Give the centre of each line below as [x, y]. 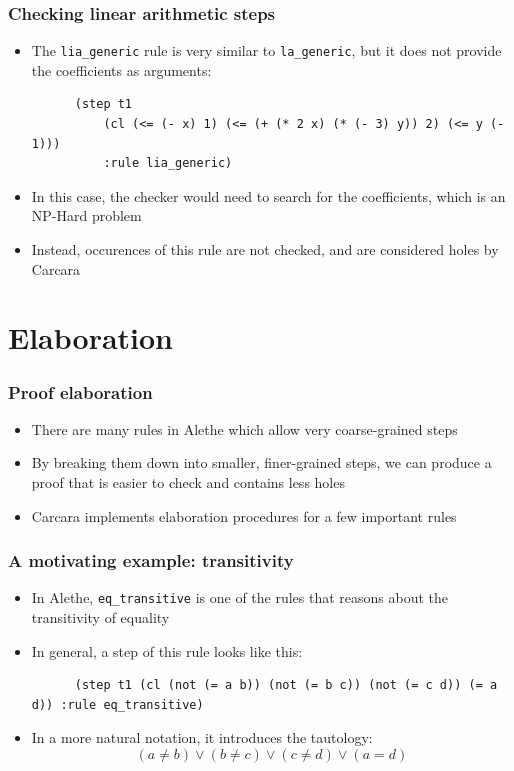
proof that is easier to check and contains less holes [188, 482]
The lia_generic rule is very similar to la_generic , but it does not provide [266, 50]
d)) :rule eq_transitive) [117, 704]
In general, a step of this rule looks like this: [167, 650]
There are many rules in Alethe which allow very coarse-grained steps [244, 428]
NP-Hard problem [86, 215]
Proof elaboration [80, 391]
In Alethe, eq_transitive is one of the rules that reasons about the [240, 597]
